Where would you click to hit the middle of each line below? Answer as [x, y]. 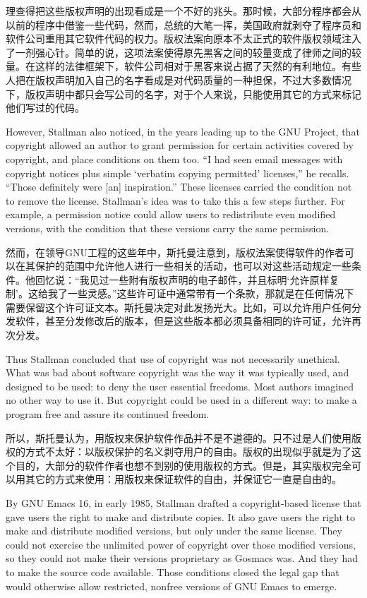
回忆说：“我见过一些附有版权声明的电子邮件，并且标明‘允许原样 [182, 279]
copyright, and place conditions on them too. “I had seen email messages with [174, 159]
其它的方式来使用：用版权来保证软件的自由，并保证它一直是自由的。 [183, 479]
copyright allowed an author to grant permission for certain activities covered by [180, 145]
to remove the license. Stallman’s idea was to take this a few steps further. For [175, 200]
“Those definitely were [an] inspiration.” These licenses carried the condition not [179, 187]
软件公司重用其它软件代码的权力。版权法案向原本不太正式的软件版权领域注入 [183, 38]
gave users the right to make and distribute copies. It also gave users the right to [180, 516]
